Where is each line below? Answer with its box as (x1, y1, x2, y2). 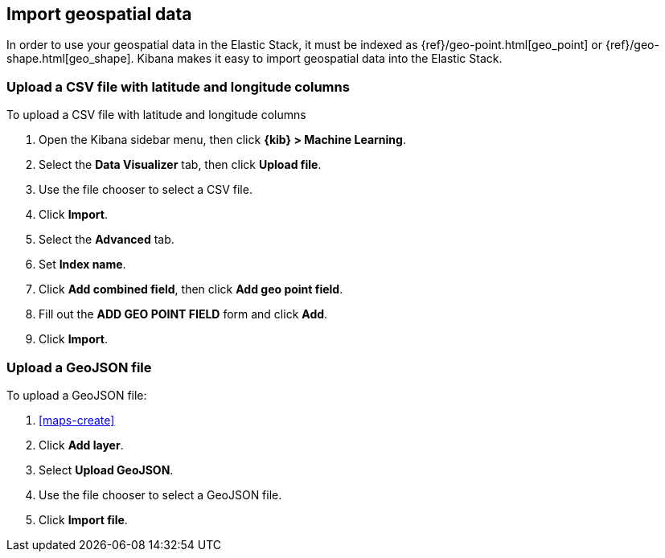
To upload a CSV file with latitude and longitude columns (6, 108, 306, 122)
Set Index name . (39, 257, 126, 272)
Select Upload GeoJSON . (39, 462, 174, 477)
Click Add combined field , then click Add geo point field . (39, 282, 343, 297)
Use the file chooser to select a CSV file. (39, 183, 252, 197)
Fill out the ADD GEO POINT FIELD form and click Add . (39, 307, 328, 322)
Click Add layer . (39, 437, 124, 452)
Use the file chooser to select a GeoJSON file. (39, 487, 282, 502)
